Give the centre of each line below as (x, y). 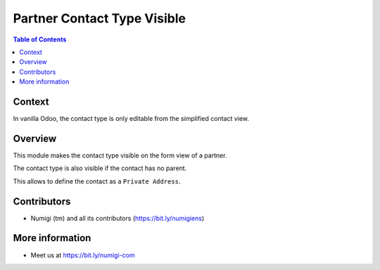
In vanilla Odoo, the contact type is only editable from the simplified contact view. (131, 119)
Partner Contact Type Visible (100, 18)
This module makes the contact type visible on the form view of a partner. (120, 155)
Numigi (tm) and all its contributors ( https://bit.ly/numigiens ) (118, 218)
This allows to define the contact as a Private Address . (97, 181)
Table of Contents (40, 39)
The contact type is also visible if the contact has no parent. (100, 168)
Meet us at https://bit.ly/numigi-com (83, 255)
